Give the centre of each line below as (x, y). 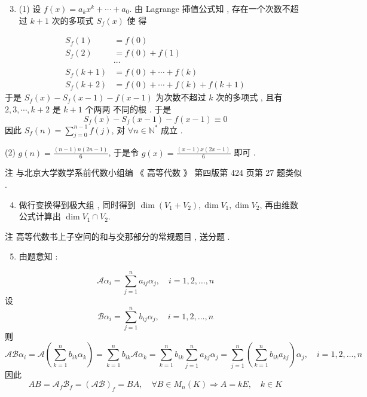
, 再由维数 (279, 204)
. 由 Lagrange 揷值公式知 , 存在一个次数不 (210, 8)
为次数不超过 (181, 97)
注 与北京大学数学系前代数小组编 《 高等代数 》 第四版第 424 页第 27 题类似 (153, 172)
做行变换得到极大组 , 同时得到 (77, 204)
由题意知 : (38, 256)
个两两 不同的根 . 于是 (128, 109)
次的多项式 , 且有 (249, 97)
